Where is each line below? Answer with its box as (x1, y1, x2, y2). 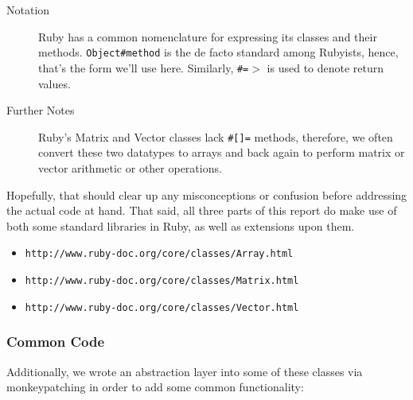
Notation (6, 2, 50, 17)
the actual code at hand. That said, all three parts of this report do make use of (6, 202, 397, 219)
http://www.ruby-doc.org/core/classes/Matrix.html (25, 274, 299, 286)
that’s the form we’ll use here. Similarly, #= (38, 59, 249, 76)
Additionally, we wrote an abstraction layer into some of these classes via (6, 363, 363, 379)
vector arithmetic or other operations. (38, 159, 222, 176)
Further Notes (6, 102, 75, 118)
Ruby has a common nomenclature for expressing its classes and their (38, 28, 377, 45)
